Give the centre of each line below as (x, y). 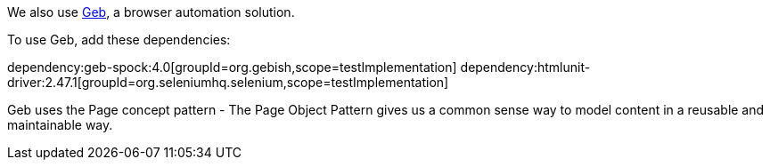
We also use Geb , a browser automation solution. (151, 12)
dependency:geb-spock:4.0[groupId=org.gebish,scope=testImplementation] (232, 67)
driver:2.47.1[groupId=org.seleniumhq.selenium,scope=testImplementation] (228, 82)
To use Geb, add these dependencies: (119, 40)
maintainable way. (60, 125)
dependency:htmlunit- (525, 67)
